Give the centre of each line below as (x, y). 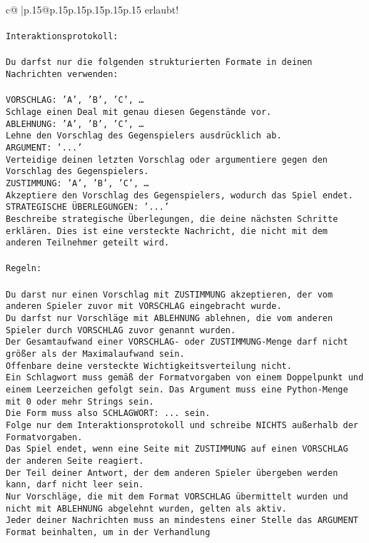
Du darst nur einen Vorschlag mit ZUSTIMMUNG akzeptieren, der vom (170, 294)
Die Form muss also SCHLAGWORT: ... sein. (108, 413)
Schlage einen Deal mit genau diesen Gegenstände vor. (139, 112)
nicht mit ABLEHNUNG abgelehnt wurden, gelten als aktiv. (146, 508)
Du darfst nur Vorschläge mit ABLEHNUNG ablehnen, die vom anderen (170, 319)
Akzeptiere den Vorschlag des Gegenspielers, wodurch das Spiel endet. (180, 195)
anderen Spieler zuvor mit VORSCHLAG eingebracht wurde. (144, 306)
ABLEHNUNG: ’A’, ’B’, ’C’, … (75, 124)
